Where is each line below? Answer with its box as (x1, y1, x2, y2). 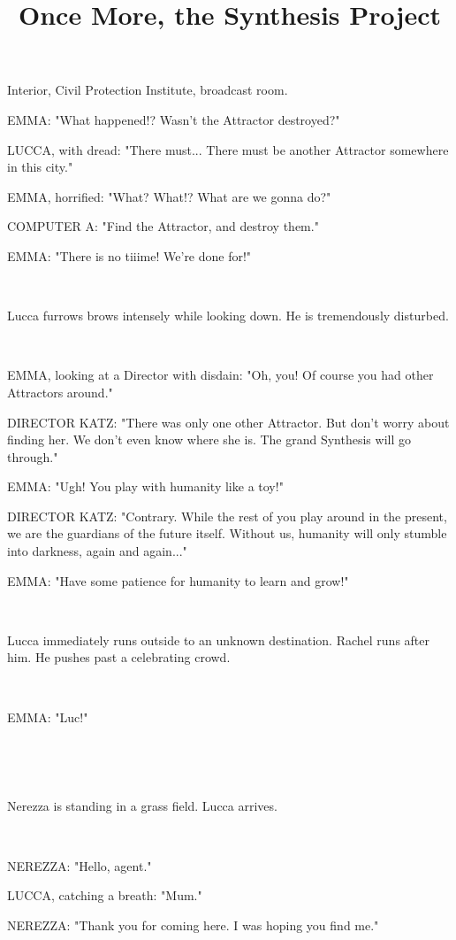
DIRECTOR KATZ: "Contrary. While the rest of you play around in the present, (7, 506, 447, 525)
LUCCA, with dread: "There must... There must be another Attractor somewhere (7, 140, 449, 158)
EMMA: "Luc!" (7, 707, 88, 726)
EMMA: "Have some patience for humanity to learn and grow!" (7, 571, 349, 589)
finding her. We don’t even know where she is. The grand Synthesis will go (7, 430, 411, 449)
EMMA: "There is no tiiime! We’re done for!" (7, 246, 252, 265)
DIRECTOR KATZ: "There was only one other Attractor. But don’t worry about (7, 412, 450, 431)
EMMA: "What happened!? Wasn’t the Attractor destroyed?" (7, 110, 340, 128)
